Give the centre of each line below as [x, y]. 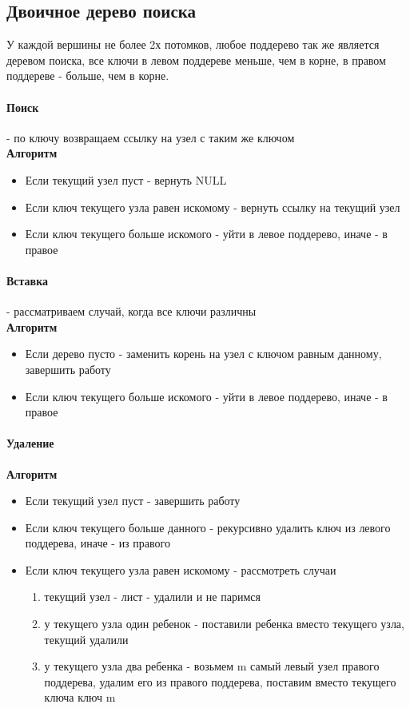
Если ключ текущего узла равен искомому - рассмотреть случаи [181, 569]
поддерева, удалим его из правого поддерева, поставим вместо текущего [220, 681]
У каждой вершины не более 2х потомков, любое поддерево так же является [193, 44]
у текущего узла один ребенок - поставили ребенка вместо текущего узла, [224, 624]
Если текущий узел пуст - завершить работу [133, 501]
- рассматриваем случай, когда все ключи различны [131, 311]
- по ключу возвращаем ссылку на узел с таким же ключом [151, 137]
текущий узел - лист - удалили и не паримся [152, 597]
